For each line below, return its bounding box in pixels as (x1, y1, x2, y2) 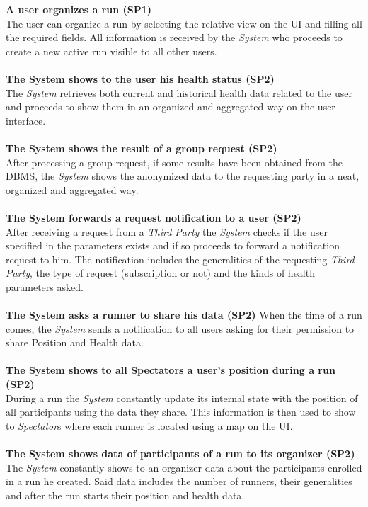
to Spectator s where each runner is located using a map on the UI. (6, 418, 293, 433)
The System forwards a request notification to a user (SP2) (6, 210, 301, 224)
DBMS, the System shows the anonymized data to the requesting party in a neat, (6, 169, 360, 183)
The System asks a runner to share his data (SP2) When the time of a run (6, 307, 362, 322)
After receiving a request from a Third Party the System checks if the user (6, 224, 328, 239)
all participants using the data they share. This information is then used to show (6, 404, 356, 419)
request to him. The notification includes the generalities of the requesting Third (6, 251, 355, 266)
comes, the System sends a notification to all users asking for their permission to (6, 321, 355, 336)
